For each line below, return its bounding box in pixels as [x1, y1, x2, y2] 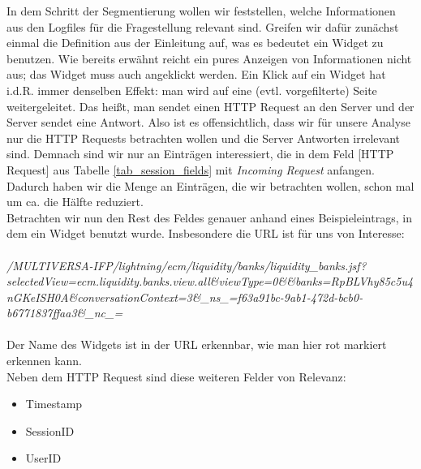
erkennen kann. [6, 352, 83, 369]
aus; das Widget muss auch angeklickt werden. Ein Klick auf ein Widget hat [6, 66, 386, 83]
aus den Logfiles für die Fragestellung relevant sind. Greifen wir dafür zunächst [6, 18, 399, 35]
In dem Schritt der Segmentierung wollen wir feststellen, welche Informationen [6, 2, 396, 19]
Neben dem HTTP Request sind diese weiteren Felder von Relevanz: [6, 368, 346, 385]
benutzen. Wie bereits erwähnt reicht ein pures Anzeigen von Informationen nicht [6, 49, 412, 67]
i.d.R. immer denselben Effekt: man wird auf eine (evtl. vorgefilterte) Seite [6, 81, 377, 98]
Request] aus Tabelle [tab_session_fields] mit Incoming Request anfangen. [6, 161, 375, 178]
